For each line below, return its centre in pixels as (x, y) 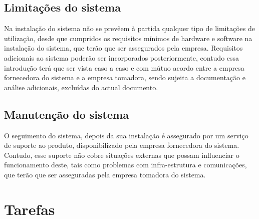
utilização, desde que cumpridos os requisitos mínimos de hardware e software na (128, 38)
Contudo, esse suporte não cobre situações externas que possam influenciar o (122, 155)
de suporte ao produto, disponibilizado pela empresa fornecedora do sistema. (122, 145)
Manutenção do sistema (66, 114)
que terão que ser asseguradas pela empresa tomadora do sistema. (105, 174)
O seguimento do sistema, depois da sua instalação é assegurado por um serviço (126, 135)
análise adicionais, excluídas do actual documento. (81, 87)
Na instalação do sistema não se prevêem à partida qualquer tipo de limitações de (129, 28)
